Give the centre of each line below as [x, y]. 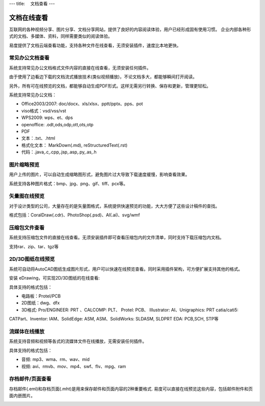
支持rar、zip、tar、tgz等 [34, 246]
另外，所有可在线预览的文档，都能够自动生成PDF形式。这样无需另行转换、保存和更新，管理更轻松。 [110, 86]
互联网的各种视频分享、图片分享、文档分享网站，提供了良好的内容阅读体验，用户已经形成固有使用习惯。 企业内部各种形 [130, 29]
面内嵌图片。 [22, 396]
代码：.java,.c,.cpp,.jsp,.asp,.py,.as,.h [59, 152]
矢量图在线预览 [27, 196]
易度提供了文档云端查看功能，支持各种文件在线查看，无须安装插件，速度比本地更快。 [95, 45]
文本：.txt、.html [38, 138]
